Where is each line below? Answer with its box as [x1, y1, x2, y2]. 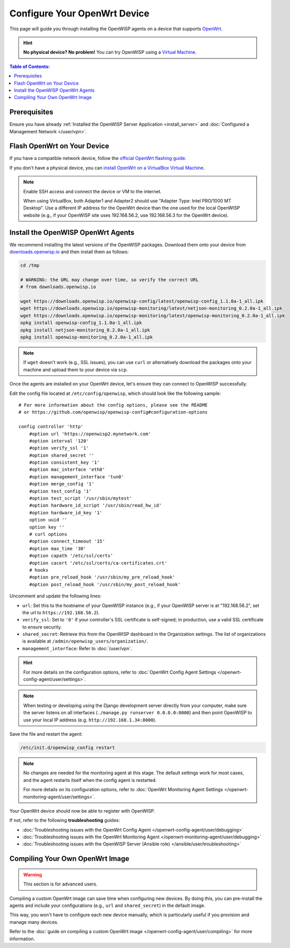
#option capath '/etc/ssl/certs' [29, 553, 114, 559]
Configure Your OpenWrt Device [9, 8, 150, 19]
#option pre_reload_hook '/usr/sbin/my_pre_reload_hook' [29, 574, 175, 580]
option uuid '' [29, 517, 68, 523]
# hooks [29, 567, 49, 573]
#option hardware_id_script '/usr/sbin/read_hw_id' [29, 502, 162, 509]
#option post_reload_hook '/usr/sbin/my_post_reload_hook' [29, 581, 181, 587]
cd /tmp [20, 263, 39, 269]
